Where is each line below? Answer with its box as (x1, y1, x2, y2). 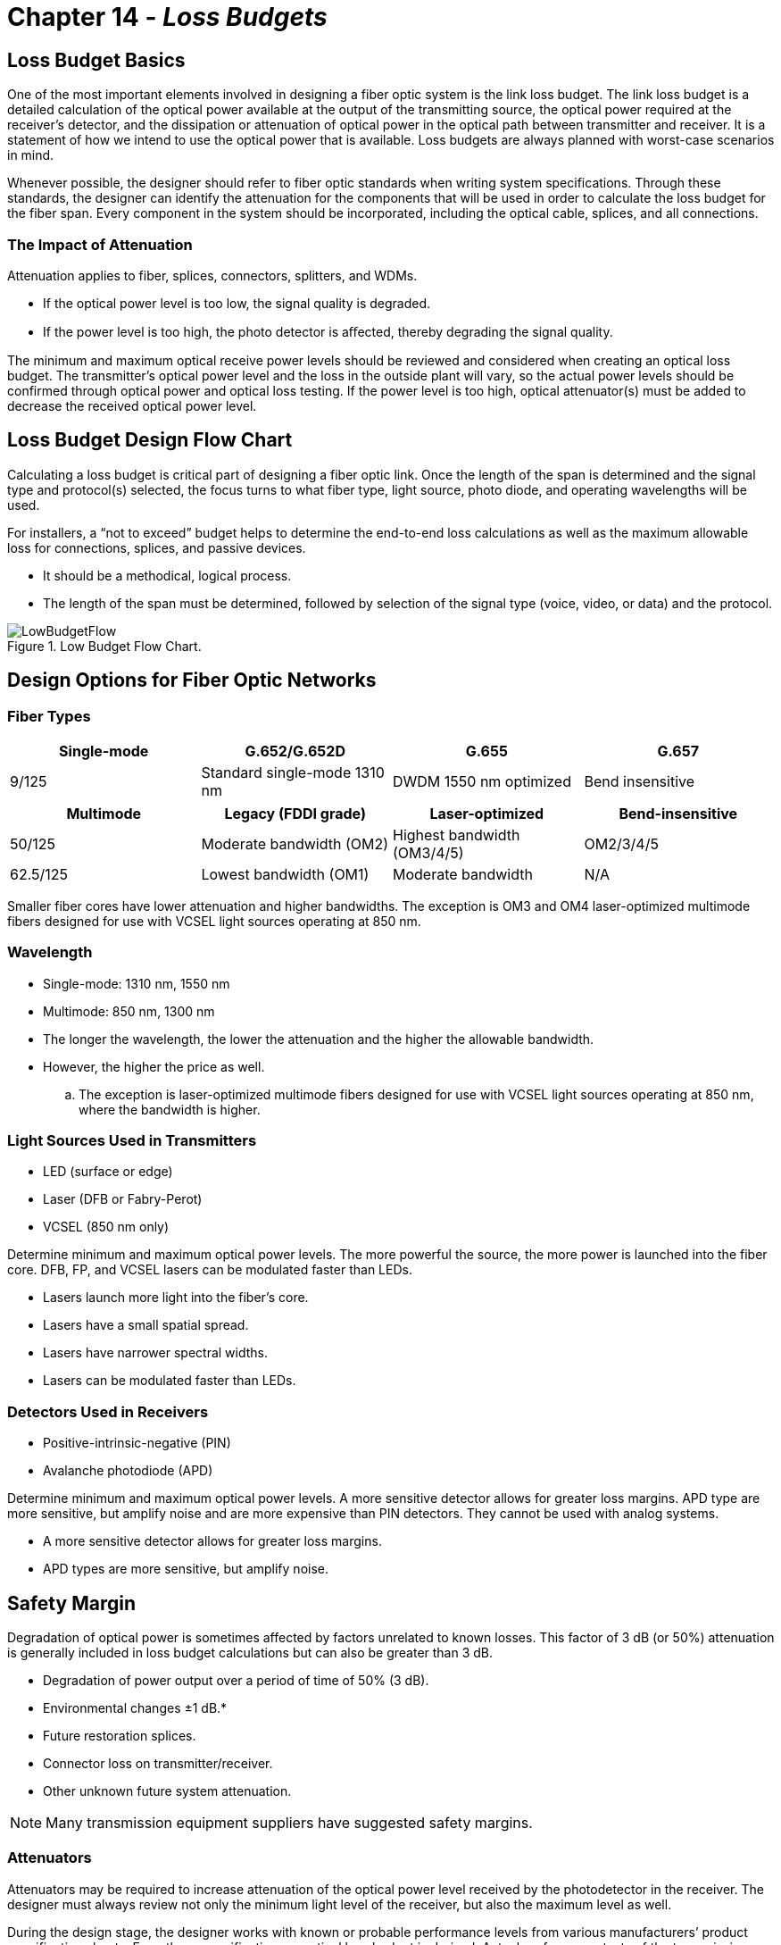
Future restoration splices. (43, 1728, 196, 1744)
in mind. (7, 147, 54, 163)
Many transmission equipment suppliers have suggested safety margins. (46, 1814, 533, 1832)
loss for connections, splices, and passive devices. (7, 539, 306, 555)
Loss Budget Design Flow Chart (7, 429, 293, 452)
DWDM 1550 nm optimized (393, 772, 571, 790)
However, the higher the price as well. (43, 1058, 265, 1074)
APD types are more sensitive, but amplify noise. (43, 1561, 328, 1577)
